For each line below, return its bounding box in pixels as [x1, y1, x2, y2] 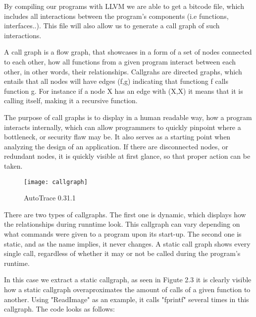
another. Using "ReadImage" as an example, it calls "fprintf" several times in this [4, 294, 249, 304]
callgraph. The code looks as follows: [4, 304, 115, 314]
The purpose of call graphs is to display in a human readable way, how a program [4, 112, 252, 122]
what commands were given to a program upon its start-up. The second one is [4, 228, 242, 239]
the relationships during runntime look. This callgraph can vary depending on [4, 219, 240, 229]
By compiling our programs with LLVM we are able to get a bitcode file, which [4, 1, 244, 11]
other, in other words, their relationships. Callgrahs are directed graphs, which [4, 66, 242, 76]
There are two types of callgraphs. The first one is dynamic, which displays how [4, 209, 246, 219]
